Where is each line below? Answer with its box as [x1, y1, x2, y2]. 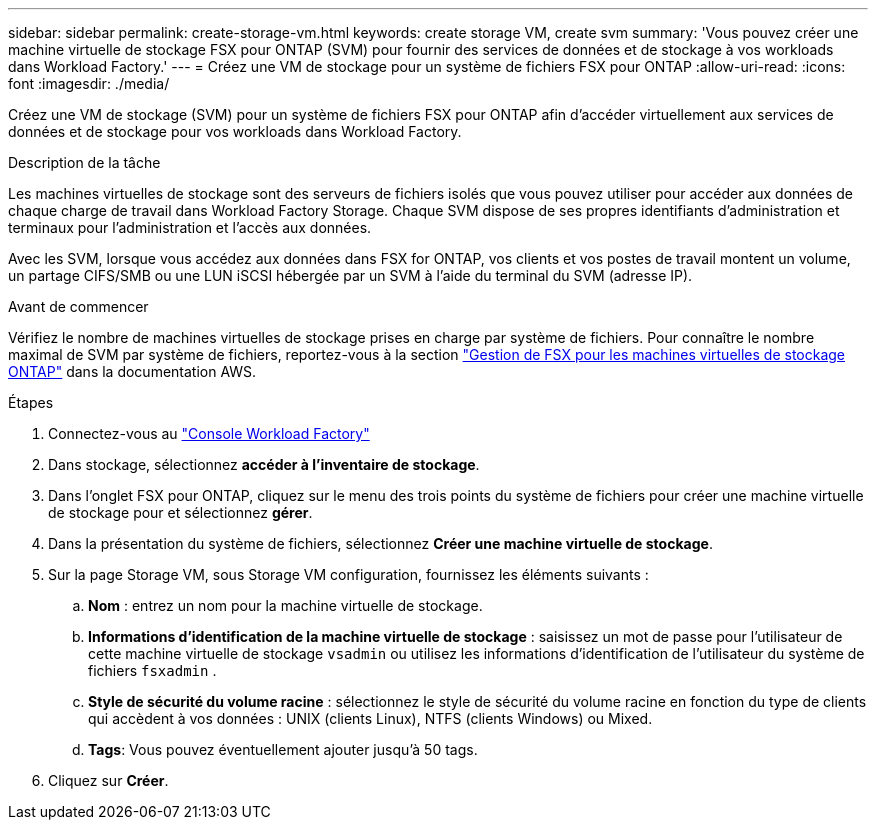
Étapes [8, 394, 54, 411]
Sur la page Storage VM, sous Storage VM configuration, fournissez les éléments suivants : [48, 566, 649, 583]
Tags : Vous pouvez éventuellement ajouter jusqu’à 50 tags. [88, 741, 478, 758]
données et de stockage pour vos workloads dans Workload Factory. [8, 123, 462, 140]
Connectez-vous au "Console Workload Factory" [48, 425, 370, 442]
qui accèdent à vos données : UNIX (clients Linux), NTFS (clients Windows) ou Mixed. [88, 710, 653, 727]
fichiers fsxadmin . [88, 662, 217, 679]
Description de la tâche [8, 154, 161, 171]
